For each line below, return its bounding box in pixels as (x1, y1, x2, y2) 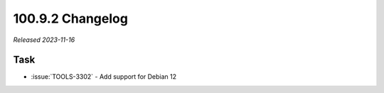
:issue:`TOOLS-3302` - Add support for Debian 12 (31, 72, 177, 81)
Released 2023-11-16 (13, 35, 75, 44)
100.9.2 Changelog (13, 11, 128, 26)
